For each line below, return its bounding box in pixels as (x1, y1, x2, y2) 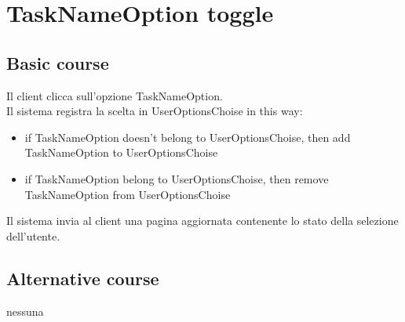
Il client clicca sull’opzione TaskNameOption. (6, 87, 223, 103)
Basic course (6, 50, 109, 74)
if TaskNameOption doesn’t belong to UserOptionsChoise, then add (24, 128, 351, 145)
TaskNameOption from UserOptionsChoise (24, 186, 231, 202)
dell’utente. (6, 227, 60, 244)
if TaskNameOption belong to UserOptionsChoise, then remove (24, 170, 329, 186)
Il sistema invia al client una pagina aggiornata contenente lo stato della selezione (6, 212, 399, 229)
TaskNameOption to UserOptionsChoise (24, 144, 218, 161)
